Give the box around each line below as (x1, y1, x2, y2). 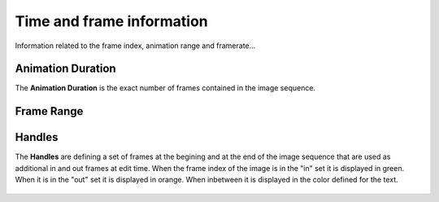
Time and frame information (15, 12, 208, 30)
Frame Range (15, 104, 84, 118)
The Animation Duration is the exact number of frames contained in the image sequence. (15, 83, 316, 93)
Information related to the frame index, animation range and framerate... (15, 41, 256, 50)
